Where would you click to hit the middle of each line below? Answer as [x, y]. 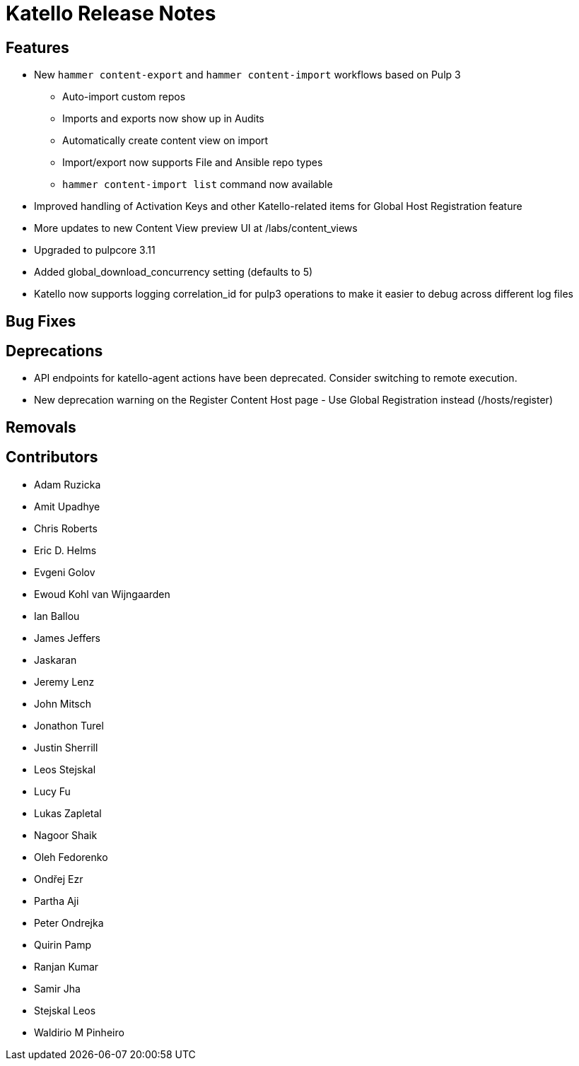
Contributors [52, 457]
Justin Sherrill [66, 747]
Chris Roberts [66, 528]
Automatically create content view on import [165, 141]
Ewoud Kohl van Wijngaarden [102, 594]
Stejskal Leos [65, 1010]
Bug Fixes [41, 321]
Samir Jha [57, 988]
